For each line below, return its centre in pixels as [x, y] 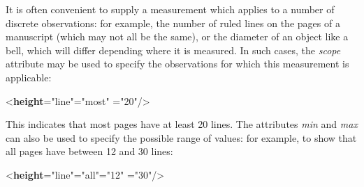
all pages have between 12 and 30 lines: [89, 151]
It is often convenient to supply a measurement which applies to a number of [170, 9]
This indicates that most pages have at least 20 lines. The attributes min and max [182, 124]
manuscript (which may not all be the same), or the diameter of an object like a [177, 36]
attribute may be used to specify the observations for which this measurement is [177, 64]
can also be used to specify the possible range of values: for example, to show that [181, 137]
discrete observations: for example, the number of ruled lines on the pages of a [173, 23]
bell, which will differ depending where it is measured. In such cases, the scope [173, 50]
